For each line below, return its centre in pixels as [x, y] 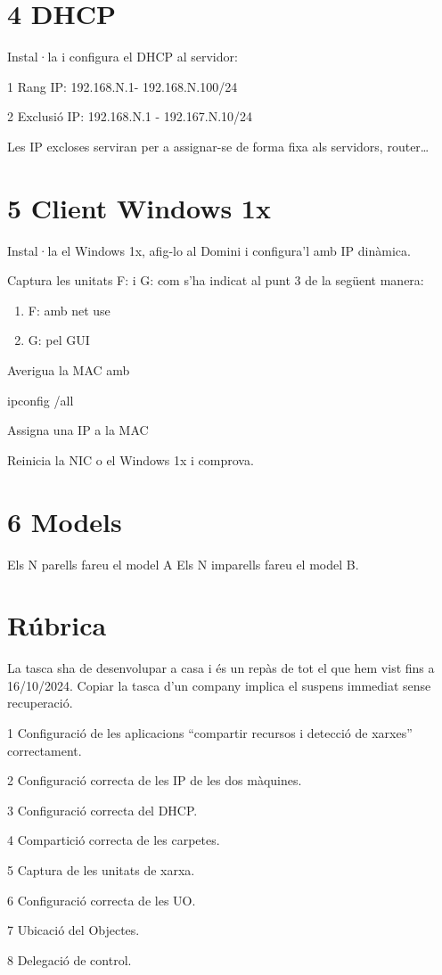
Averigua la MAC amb [69, 370]
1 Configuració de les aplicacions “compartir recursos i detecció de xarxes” [210, 733]
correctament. [45, 750]
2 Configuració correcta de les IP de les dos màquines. [155, 780]
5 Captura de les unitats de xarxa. [101, 869]
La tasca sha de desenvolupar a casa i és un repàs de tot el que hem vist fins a [221, 668]
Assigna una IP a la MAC [78, 430]
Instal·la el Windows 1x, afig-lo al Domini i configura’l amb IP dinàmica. [209, 250]
